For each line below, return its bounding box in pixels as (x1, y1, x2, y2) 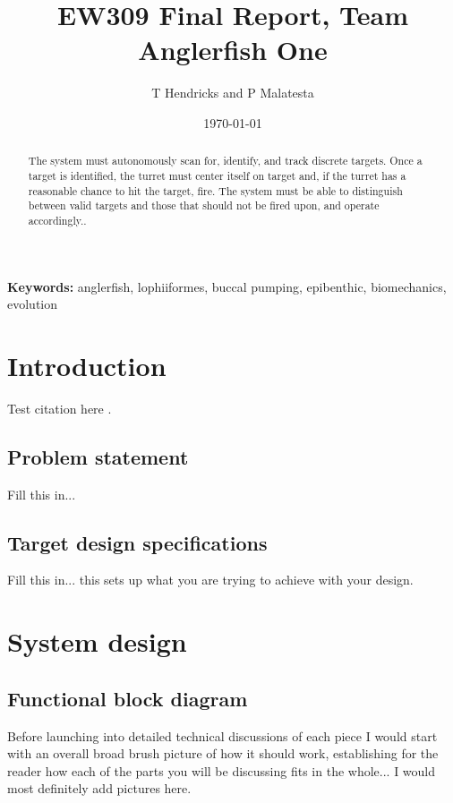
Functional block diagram (7, 684, 248, 712)
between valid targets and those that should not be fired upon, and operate (28, 198, 380, 213)
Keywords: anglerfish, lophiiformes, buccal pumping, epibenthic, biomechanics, (7, 277, 447, 295)
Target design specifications (7, 528, 268, 556)
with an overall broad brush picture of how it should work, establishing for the (7, 744, 439, 763)
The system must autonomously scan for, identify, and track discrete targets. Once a (28, 153, 423, 168)
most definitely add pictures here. (7, 779, 192, 798)
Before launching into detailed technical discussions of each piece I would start (7, 726, 438, 745)
